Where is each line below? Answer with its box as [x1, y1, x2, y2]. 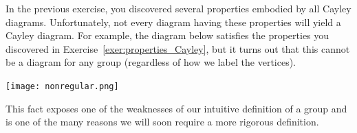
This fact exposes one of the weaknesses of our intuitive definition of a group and [6, 101, 347, 115]
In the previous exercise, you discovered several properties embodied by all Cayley [6, 1, 351, 15]
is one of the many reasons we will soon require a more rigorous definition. [6, 114, 319, 129]
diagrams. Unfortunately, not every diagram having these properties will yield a [6, 14, 341, 29]
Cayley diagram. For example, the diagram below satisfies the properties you [6, 28, 329, 43]
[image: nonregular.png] [6, 81, 119, 91]
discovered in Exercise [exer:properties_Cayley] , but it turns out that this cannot [6, 41, 350, 56]
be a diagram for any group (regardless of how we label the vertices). [6, 55, 296, 69]
